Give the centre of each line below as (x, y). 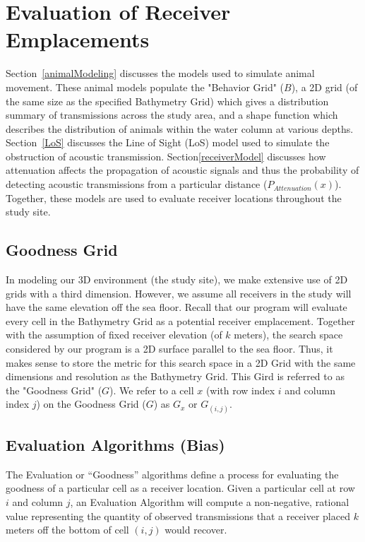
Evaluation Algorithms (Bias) (115, 444)
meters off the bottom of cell (67, 530)
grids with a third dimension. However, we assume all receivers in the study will (179, 293)
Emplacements (78, 39)
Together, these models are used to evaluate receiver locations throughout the (174, 198)
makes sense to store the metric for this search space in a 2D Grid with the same (181, 362)
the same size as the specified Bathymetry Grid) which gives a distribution (167, 101)
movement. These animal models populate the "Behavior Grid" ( (145, 87)
